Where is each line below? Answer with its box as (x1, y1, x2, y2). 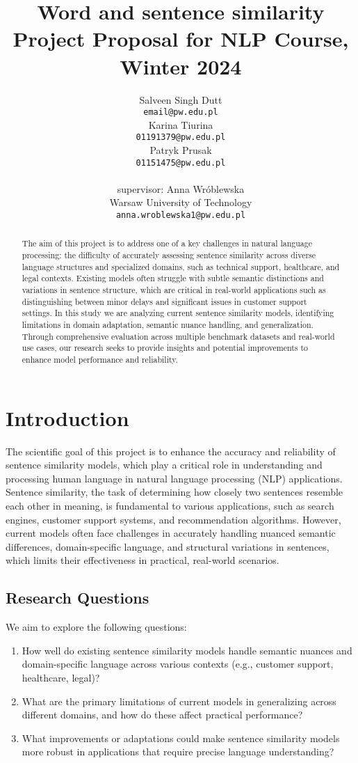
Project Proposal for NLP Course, (13, 24, 349, 53)
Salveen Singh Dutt (139, 92, 222, 107)
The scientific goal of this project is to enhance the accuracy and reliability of (6, 443, 336, 458)
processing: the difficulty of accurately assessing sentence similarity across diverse (22, 249, 316, 261)
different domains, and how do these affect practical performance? (22, 707, 303, 722)
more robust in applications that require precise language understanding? (22, 744, 334, 759)
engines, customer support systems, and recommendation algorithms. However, (6, 512, 341, 526)
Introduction (6, 403, 129, 432)
